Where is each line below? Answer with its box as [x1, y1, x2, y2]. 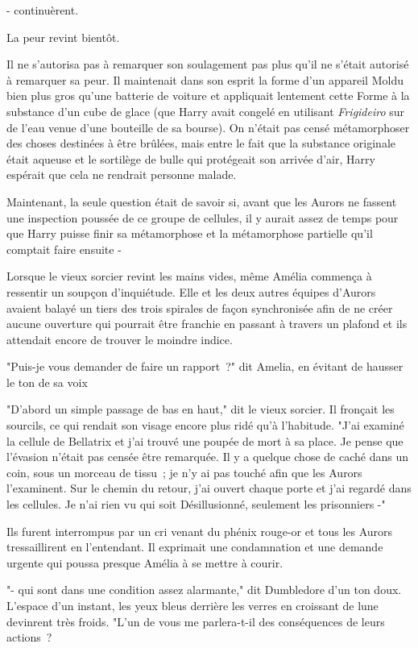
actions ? [6, 629, 52, 646]
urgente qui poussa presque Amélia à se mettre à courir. [6, 554, 283, 571]
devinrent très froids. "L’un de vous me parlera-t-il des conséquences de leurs [6, 613, 385, 629]
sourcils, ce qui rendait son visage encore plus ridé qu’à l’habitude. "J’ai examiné [6, 417, 404, 434]
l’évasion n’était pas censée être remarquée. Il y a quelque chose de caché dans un [6, 448, 408, 465]
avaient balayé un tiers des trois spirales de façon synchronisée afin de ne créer [6, 299, 393, 316]
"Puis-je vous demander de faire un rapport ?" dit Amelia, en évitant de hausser [6, 358, 404, 375]
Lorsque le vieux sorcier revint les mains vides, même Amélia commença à [6, 268, 372, 285]
